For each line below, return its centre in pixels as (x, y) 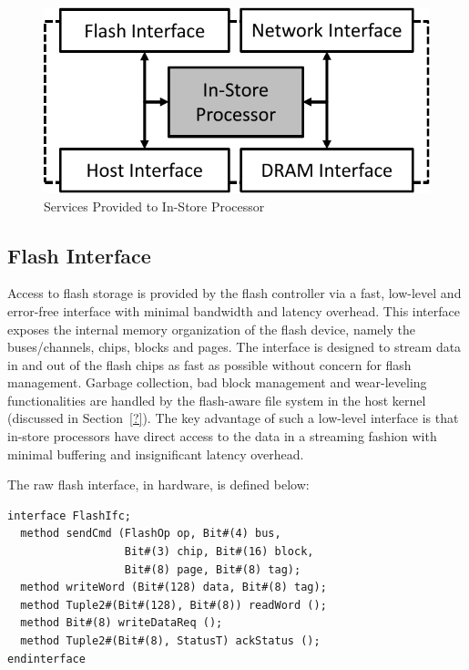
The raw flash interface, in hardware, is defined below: (158, 484)
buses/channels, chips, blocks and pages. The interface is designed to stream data (234, 347)
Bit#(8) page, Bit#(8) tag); (213, 569)
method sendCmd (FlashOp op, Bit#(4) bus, (151, 534)
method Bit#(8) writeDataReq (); (122, 623)
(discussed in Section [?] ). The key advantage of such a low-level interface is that (233, 418)
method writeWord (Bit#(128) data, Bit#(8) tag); (173, 588)
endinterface (46, 659)
